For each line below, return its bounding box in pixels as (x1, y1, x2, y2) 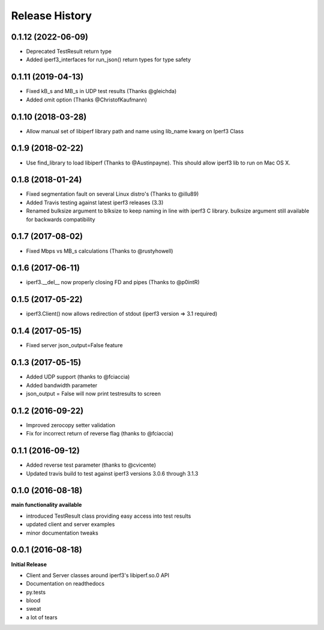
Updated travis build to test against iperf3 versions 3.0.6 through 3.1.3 (26, 470, 199, 477)
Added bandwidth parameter (26, 381, 98, 389)
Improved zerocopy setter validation (26, 421, 116, 429)
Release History (11, 9, 92, 22)
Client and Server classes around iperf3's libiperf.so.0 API (26, 571, 170, 579)
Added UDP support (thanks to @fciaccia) (26, 373, 130, 381)
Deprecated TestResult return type (26, 48, 112, 55)
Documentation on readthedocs (26, 580, 105, 587)
